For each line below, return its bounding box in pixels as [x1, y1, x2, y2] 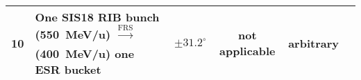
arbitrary [288, 34, 339, 51]
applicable [219, 43, 276, 59]
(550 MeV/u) [35, 26, 111, 43]
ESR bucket [35, 61, 101, 77]
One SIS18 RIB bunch [35, 9, 160, 25]
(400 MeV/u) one [35, 45, 135, 61]
